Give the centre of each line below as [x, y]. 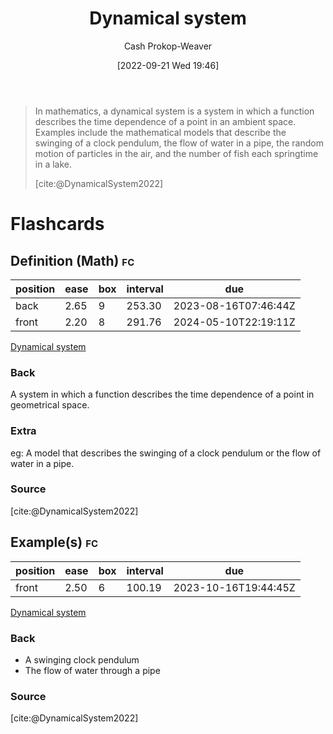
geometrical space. [50, 405]
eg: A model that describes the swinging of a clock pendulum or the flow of [166, 453]
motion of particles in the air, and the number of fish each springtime [176, 153]
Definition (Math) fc [72, 260]
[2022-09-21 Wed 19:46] [168, 65]
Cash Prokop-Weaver [168, 46]
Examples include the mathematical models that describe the [160, 132]
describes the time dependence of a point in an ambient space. [165, 121]
